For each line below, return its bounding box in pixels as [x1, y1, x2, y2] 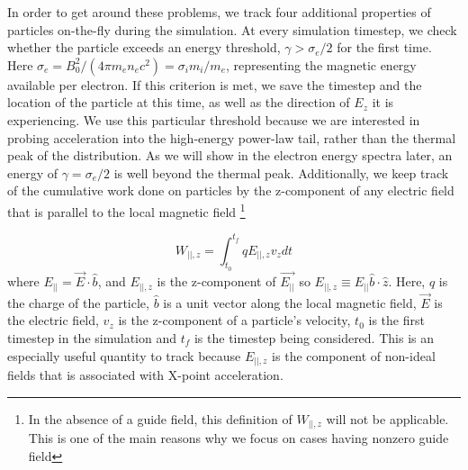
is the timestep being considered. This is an [193, 329, 434, 348]
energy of [7, 163, 58, 182]
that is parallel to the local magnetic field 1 [7, 199, 246, 221]
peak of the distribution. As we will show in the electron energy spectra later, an [7, 146, 453, 165]
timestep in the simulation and [7, 329, 176, 348]
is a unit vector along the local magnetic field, [163, 293, 417, 312]
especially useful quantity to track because [7, 346, 241, 365]
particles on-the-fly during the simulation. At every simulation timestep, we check [7, 20, 457, 39]
